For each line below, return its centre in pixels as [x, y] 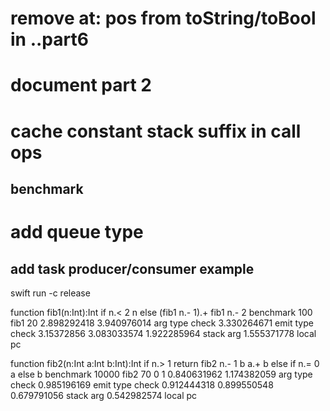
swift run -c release [50, 293]
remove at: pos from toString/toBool [163, 18]
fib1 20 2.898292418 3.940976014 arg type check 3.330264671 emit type [162, 323]
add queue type [77, 232]
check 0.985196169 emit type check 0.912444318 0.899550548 [142, 384]
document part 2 [81, 85]
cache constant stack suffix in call [156, 131]
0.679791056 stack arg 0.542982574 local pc [104, 395]
